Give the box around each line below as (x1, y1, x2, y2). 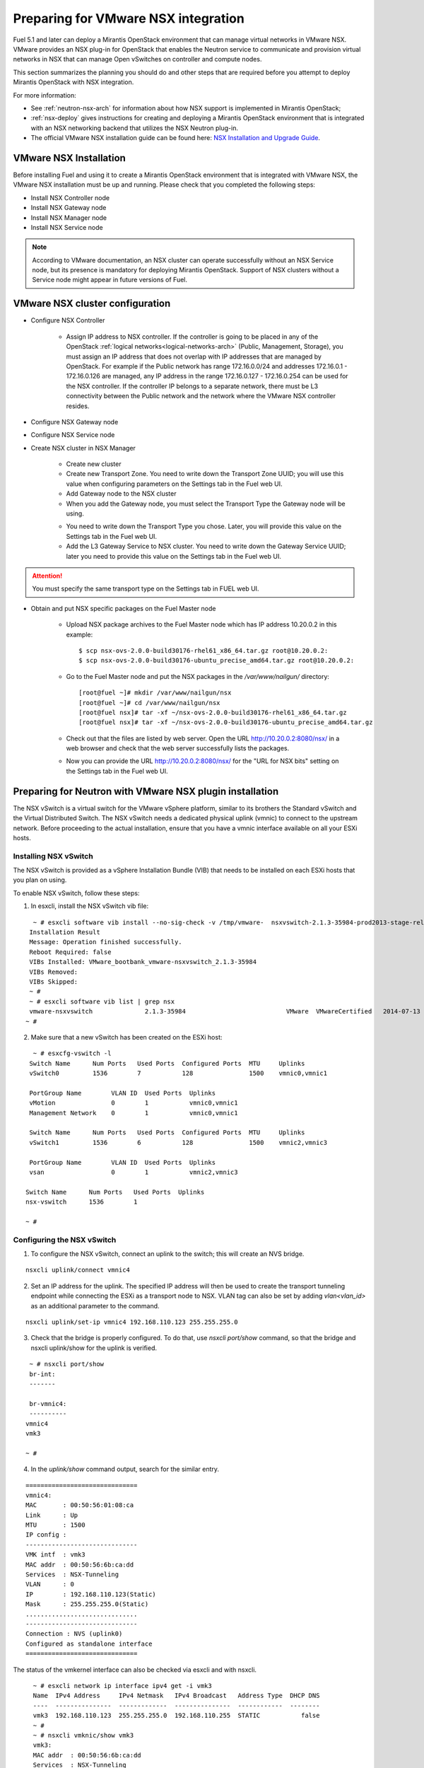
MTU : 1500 (25, 1521, 86, 1529)
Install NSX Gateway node (30, 204, 107, 212)
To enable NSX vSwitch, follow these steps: (13, 888, 140, 897)
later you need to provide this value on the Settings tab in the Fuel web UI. (66, 552, 282, 560)
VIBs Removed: (29, 967, 78, 976)
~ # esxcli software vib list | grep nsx (29, 997, 175, 1006)
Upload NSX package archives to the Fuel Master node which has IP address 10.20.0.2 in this (66, 620, 337, 629)
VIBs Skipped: (29, 977, 78, 986)
